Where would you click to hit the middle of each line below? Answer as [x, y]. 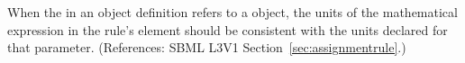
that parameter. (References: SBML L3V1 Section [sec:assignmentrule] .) [207, 47]
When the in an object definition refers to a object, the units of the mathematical [232, 12]
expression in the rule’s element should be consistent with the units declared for [228, 29]
